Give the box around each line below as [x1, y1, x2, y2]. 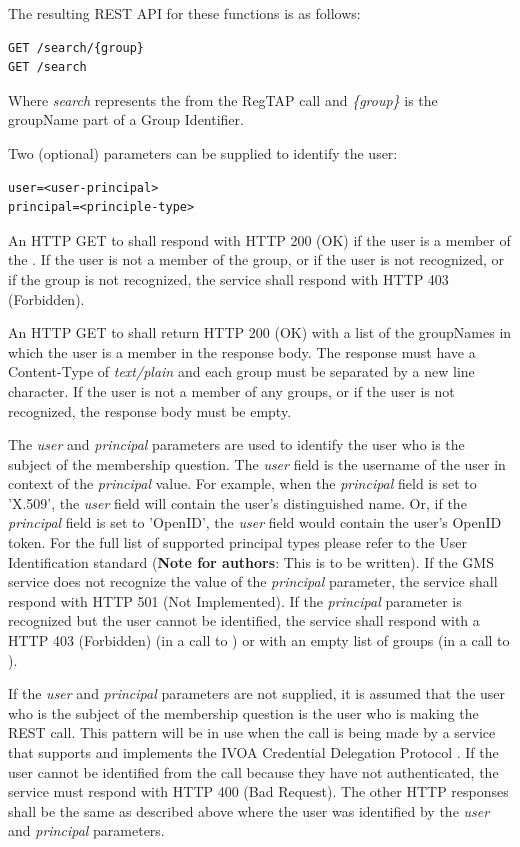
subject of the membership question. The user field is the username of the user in [8, 453, 506, 474]
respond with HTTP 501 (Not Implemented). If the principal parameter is [8, 590, 462, 611]
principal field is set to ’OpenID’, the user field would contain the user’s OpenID [8, 512, 502, 533]
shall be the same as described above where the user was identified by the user [8, 800, 490, 821]
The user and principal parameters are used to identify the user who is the [8, 434, 465, 455]
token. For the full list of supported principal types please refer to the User [8, 532, 467, 553]
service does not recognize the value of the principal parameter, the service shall [8, 571, 498, 592]
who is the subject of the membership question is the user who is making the [8, 702, 479, 723]
